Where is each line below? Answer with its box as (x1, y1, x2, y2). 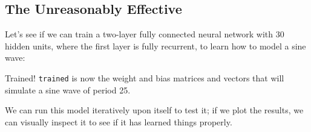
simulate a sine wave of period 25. (5, 83, 131, 96)
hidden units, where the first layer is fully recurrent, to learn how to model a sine (5, 39, 306, 52)
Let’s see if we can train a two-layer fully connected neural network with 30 (5, 28, 284, 40)
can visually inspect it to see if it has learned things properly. (5, 115, 232, 128)
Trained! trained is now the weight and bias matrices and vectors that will (5, 71, 284, 84)
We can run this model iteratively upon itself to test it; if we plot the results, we (5, 104, 304, 116)
